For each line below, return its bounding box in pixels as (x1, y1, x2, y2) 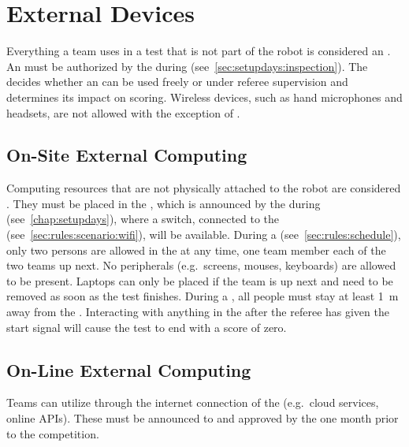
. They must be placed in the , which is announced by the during (6, 195, 321, 211)
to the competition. (6, 425, 99, 441)
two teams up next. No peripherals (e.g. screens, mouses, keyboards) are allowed (6, 257, 396, 274)
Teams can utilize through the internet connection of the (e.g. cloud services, (6, 394, 379, 411)
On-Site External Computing (6, 143, 247, 167)
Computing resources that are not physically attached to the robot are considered (6, 180, 401, 196)
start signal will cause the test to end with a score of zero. (6, 318, 287, 335)
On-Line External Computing (6, 357, 251, 382)
